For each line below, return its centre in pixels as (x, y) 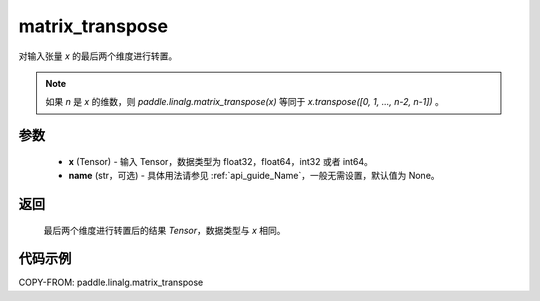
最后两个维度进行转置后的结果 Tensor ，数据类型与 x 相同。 (164, 230)
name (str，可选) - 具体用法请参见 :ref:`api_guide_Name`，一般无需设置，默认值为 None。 (254, 176)
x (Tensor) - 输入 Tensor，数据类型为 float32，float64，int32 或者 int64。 (221, 161)
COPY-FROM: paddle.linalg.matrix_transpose (111, 282)
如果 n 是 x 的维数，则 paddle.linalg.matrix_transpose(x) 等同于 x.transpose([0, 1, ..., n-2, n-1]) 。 (245, 102)
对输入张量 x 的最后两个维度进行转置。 (98, 56)
